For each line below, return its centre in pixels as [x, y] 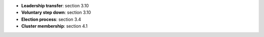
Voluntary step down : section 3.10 [56, 13]
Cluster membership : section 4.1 [55, 26]
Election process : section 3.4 [51, 19]
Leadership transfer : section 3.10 [55, 6]
